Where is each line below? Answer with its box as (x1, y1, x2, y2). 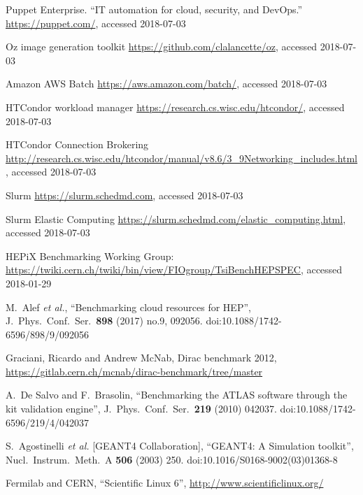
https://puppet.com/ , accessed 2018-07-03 (6, 15, 186, 30)
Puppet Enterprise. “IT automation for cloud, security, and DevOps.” (6, 2, 303, 16)
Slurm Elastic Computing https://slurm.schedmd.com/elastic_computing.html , (6, 211, 346, 226)
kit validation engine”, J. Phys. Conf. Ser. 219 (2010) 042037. (6, 401, 277, 416)
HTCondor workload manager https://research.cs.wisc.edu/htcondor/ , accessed (6, 99, 345, 114)
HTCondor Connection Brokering (6, 137, 149, 152)
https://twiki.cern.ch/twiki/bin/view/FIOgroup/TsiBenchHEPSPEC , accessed (6, 262, 343, 277)
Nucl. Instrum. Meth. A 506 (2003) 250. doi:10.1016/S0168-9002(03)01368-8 (6, 452, 338, 466)
